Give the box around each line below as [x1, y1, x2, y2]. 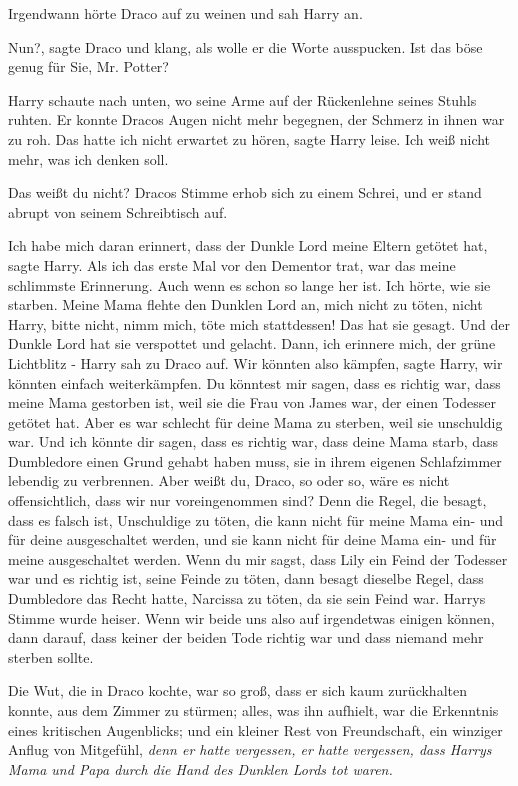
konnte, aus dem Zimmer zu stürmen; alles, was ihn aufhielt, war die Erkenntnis [8, 700, 499, 720]
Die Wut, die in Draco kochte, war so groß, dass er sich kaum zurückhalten [8, 680, 467, 701]
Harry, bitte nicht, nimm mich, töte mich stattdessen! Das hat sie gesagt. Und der [8, 313, 511, 334]
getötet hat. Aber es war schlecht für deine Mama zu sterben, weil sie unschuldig [8, 411, 503, 432]
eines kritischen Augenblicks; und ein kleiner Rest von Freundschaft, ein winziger [8, 719, 503, 740]
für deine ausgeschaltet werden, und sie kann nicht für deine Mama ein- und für [8, 529, 497, 550]
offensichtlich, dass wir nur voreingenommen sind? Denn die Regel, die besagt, [8, 490, 487, 511]
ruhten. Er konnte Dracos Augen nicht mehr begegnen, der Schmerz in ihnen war [8, 109, 505, 130]
